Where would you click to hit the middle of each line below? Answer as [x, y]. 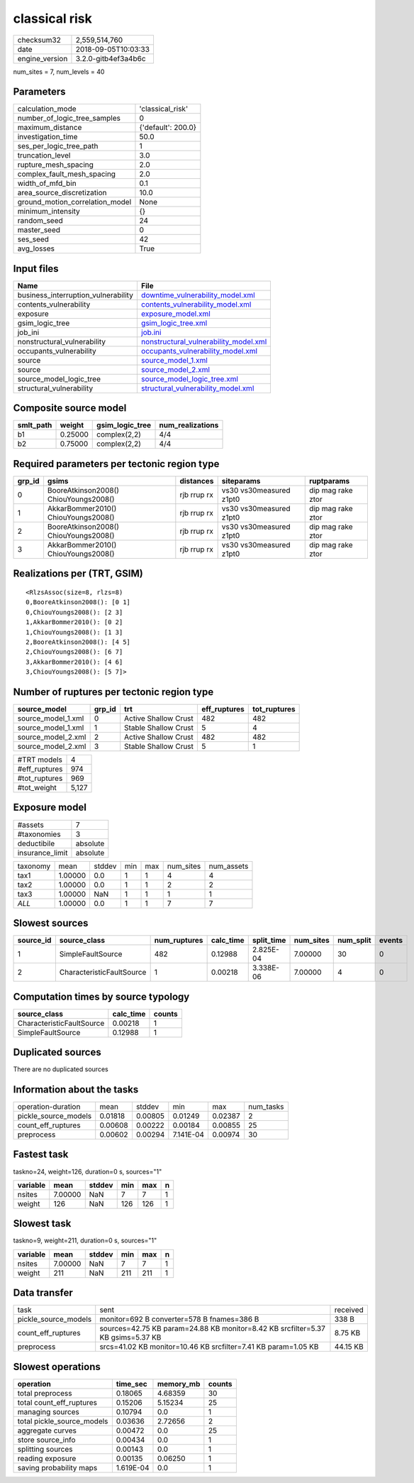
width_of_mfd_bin [47, 183]
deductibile [36, 843]
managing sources [48, 1411]
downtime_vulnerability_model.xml [198, 295]
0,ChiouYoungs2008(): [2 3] [74, 612]
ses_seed [33, 239]
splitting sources [45, 1449]
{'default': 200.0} [168, 128]
